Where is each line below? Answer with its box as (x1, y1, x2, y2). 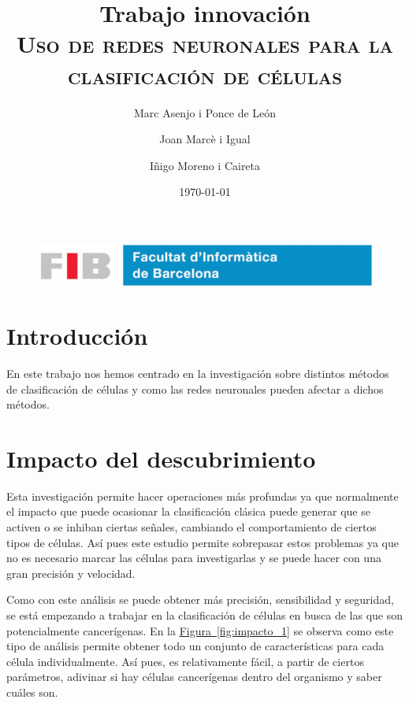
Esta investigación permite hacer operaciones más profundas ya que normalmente (6, 487, 399, 504)
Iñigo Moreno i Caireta (149, 157, 261, 173)
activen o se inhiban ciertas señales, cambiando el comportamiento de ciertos (6, 519, 377, 535)
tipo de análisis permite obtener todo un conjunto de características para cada (6, 638, 385, 654)
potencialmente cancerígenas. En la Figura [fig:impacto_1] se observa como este (6, 622, 394, 638)
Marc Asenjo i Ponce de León (133, 104, 277, 120)
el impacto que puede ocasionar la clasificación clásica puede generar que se (6, 503, 370, 520)
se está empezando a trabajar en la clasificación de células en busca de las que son (6, 607, 403, 623)
